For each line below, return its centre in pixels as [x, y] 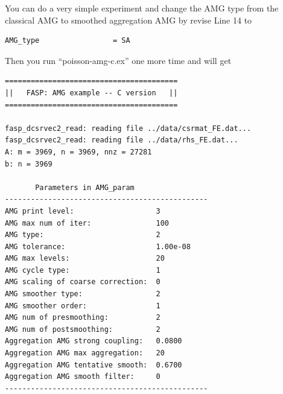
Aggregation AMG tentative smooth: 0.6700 [94, 365]
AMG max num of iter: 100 [87, 223]
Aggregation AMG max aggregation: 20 [85, 353]
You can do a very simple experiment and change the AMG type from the [142, 8]
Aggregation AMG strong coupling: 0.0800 [94, 341]
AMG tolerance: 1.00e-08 [98, 246]
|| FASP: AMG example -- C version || [91, 93]
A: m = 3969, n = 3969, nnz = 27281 [78, 152]
